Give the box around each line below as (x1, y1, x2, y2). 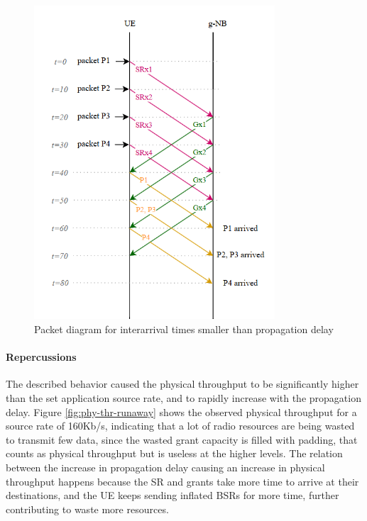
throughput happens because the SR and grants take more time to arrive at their (6, 474, 359, 488)
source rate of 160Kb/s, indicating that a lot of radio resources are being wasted (6, 418, 355, 433)
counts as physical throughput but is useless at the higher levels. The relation (6, 446, 343, 461)
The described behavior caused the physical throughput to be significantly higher (6, 376, 359, 391)
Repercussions (6, 349, 77, 364)
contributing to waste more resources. (6, 501, 169, 516)
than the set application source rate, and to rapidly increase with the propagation (6, 391, 361, 405)
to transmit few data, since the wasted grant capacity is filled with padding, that (6, 432, 358, 447)
